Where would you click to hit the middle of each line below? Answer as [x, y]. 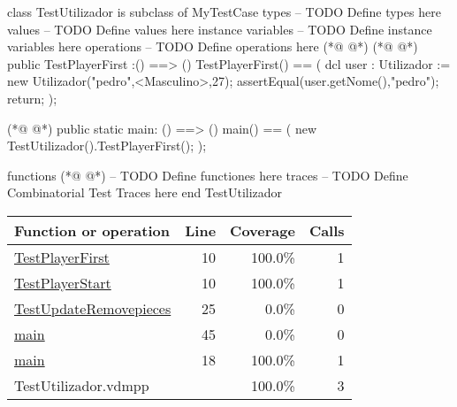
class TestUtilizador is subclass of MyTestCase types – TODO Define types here [224, 12]
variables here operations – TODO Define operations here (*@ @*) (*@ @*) [213, 46]
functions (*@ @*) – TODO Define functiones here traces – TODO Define [208, 175]
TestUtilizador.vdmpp [82, 385]
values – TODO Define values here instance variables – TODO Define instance [220, 29]
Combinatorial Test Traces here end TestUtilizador [145, 192]
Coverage [263, 230]
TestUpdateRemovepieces [93, 308]
